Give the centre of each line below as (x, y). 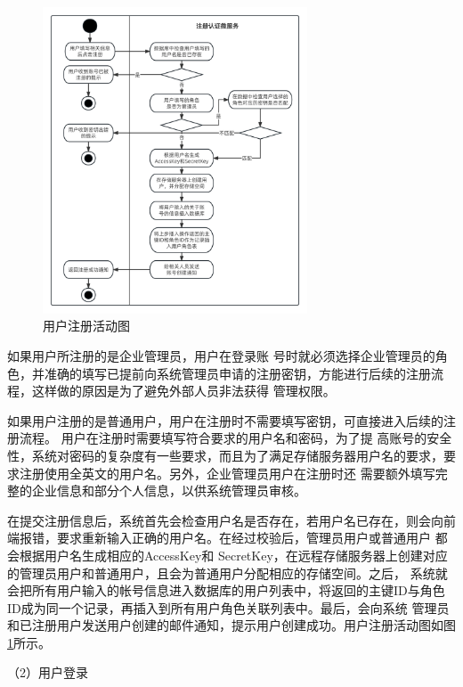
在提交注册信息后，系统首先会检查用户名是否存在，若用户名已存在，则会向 (225, 520)
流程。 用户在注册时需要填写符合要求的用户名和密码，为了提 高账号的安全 (236, 438)
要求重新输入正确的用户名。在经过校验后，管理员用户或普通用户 (244, 538)
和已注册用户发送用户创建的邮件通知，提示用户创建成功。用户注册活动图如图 (231, 625)
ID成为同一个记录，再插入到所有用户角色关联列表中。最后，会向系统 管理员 (228, 607)
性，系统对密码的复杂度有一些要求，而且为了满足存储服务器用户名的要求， (225, 455)
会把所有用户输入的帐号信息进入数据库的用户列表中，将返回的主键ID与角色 (226, 590)
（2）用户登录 (48, 672)
